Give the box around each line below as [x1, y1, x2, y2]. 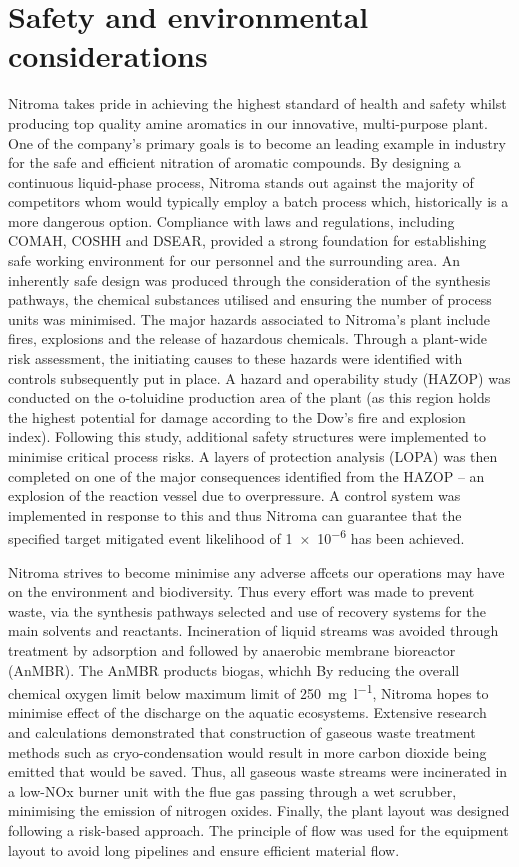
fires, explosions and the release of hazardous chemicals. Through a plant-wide [8, 328, 487, 349]
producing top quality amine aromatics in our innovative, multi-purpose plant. [8, 112, 488, 133]
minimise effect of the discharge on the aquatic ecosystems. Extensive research [8, 702, 487, 723]
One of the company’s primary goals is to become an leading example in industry [8, 132, 506, 153]
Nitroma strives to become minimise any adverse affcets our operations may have [8, 561, 505, 582]
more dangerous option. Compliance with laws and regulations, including [8, 210, 455, 231]
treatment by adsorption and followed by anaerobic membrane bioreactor [8, 640, 456, 660]
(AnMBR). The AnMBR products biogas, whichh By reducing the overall [8, 659, 460, 680]
